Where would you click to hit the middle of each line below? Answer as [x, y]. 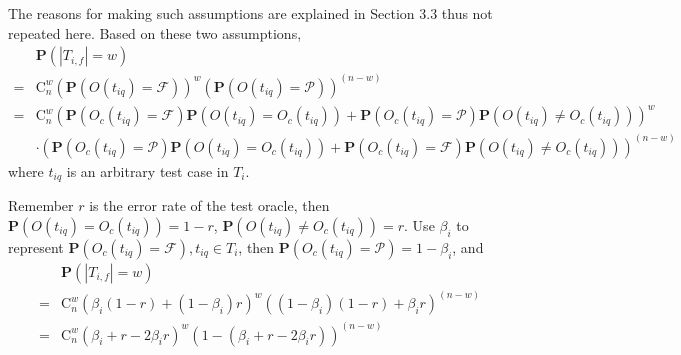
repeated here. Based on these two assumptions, [155, 32]
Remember [41, 205]
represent [36, 246]
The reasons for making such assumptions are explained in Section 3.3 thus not [250, 13]
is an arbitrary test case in [147, 170]
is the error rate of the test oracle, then [209, 205]
